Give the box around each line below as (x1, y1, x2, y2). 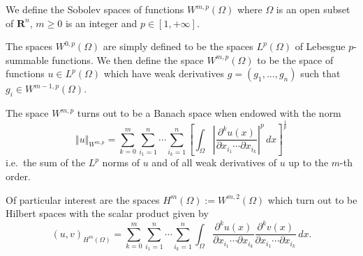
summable (6, 52, 49, 67)
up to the (288, 155, 329, 170)
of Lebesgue (295, 39, 346, 54)
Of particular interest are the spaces (6, 192, 160, 207)
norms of (102, 155, 140, 170)
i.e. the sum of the (6, 155, 86, 170)
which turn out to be (267, 192, 357, 207)
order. (6, 168, 31, 183)
